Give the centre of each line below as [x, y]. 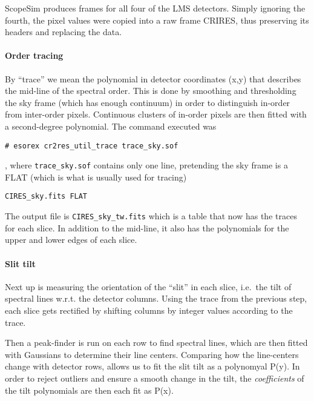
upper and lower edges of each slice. [71, 240]
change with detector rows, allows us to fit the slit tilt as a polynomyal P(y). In [152, 366]
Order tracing [34, 55]
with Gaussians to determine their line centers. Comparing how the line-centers [152, 354]
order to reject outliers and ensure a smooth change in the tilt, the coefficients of [155, 378]
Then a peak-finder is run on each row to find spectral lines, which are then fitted [156, 343]
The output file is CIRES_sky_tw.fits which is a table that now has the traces [151, 216]
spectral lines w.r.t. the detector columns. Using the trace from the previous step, [156, 298]
